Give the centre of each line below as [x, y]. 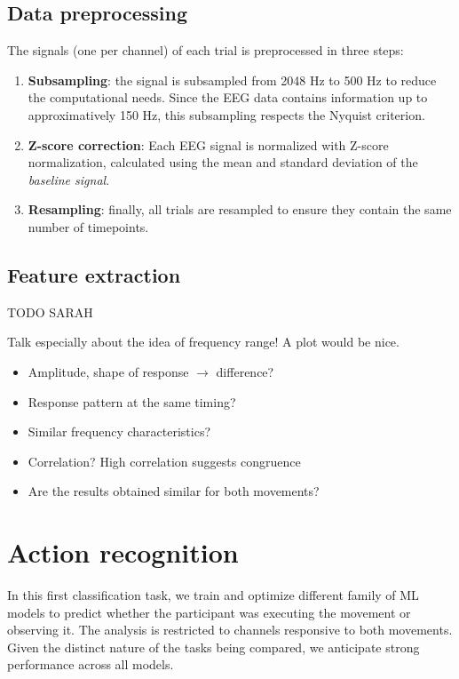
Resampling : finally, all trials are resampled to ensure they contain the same [240, 209]
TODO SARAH [50, 312]
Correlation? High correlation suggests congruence [164, 461]
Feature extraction [94, 274]
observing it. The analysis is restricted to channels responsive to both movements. [230, 630]
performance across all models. [91, 664]
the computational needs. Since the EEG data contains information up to [228, 97]
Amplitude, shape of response [108, 371]
